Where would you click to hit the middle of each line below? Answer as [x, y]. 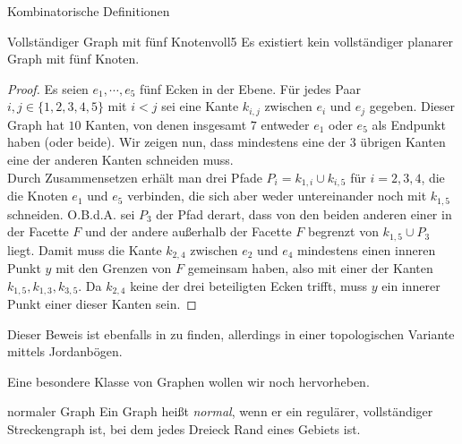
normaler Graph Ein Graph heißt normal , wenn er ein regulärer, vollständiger [220, 411]
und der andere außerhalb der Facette [188, 231]
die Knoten [38, 196]
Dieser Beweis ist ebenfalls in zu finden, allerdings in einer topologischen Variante [231, 333]
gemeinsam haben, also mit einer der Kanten [310, 268]
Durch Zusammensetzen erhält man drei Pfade [135, 177]
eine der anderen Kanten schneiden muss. [120, 160]
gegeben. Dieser [412, 106]
